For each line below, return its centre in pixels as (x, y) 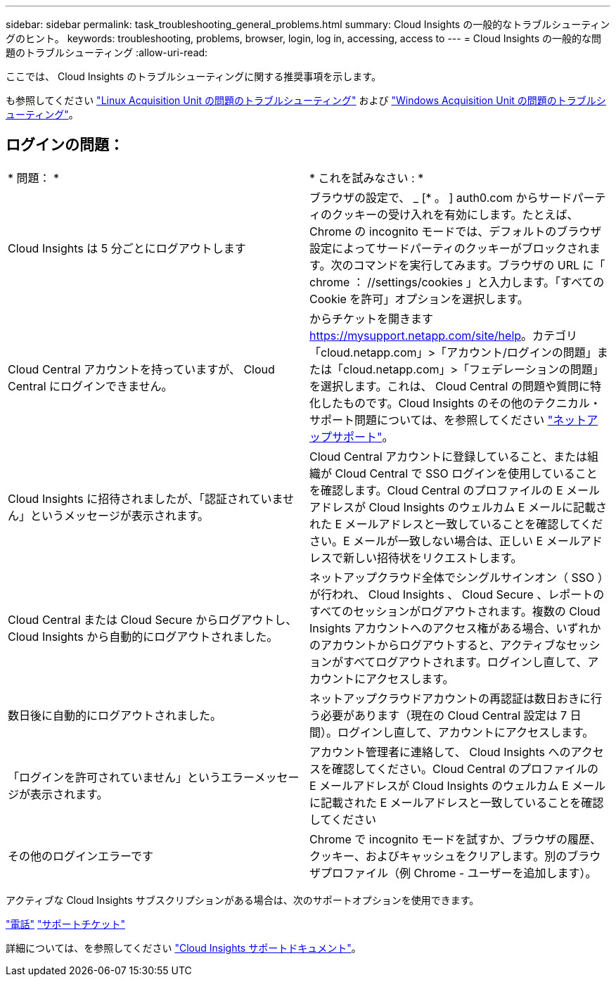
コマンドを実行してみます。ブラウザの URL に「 (479, 265)
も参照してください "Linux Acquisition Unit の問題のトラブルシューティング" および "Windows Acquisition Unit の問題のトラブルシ (306, 100)
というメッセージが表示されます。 (120, 515)
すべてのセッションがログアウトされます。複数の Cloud (455, 611)
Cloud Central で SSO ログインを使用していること (466, 473)
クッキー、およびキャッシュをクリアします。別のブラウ (455, 856)
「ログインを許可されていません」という (115, 777)
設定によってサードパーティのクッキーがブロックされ (449, 248)
